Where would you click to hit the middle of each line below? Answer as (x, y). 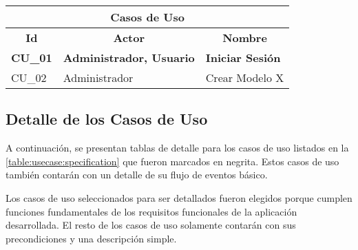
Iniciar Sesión (243, 58)
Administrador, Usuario (129, 58)
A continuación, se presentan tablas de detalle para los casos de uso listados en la (177, 148)
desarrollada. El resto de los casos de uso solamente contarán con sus (151, 225)
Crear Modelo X (245, 77)
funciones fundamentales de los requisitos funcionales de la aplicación (151, 211)
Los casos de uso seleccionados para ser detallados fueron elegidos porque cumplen (179, 197)
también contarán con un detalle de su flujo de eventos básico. (137, 175)
